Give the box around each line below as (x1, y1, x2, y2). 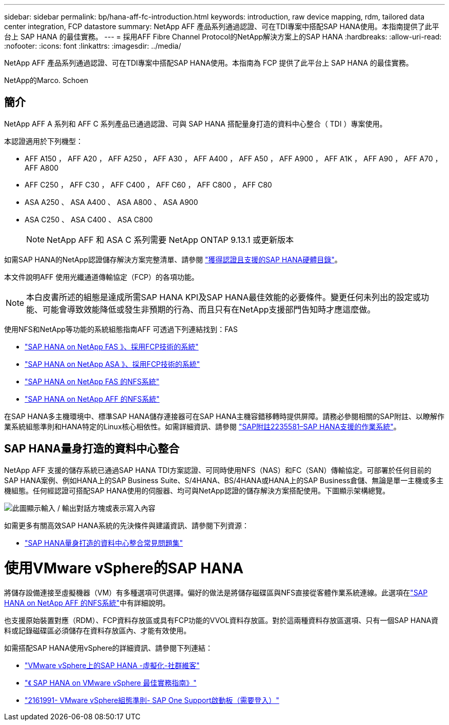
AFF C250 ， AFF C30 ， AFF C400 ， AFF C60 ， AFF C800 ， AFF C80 (25, 180, 272, 189)
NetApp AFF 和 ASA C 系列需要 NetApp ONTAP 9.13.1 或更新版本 (47, 234, 294, 245)
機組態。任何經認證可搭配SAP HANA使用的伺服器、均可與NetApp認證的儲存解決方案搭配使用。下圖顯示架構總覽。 (4, 486, 390, 495)
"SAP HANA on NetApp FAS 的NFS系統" (25, 377, 159, 386)
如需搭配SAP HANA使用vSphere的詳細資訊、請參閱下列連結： (4, 644, 213, 653)
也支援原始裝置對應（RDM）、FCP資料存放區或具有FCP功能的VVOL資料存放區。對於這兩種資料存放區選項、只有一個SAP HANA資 (4, 616, 439, 625)
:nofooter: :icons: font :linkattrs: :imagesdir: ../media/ (4, 42, 181, 50)
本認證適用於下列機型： (4, 136, 83, 146)
